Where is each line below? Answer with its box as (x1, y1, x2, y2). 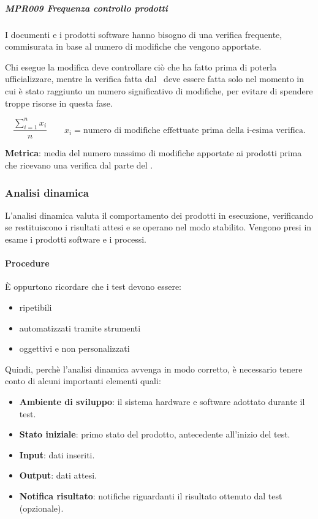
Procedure (5, 257, 50, 270)
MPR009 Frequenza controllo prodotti (5, 1, 168, 14)
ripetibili (19, 301, 52, 314)
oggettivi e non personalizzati (19, 342, 130, 355)
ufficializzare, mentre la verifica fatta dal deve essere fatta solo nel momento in (5, 72, 304, 85)
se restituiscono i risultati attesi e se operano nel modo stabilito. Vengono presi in (5, 221, 312, 233)
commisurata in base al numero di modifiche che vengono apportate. (5, 40, 262, 53)
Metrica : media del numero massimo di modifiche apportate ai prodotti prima (5, 146, 302, 159)
